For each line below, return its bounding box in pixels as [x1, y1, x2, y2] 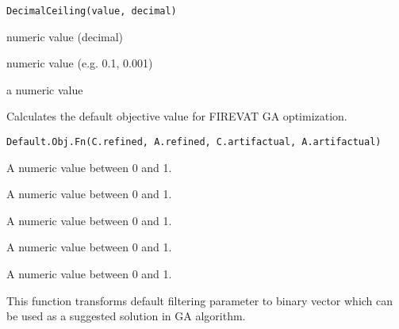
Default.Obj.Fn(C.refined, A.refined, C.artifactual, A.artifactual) [6, 136, 382, 148]
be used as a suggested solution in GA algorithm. [6, 308, 246, 324]
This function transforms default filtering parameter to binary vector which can [6, 292, 393, 308]
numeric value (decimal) [6, 28, 124, 44]
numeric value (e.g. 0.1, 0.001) [6, 55, 153, 71]
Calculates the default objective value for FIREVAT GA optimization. [6, 108, 347, 124]
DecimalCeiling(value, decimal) [6, 6, 177, 17]
